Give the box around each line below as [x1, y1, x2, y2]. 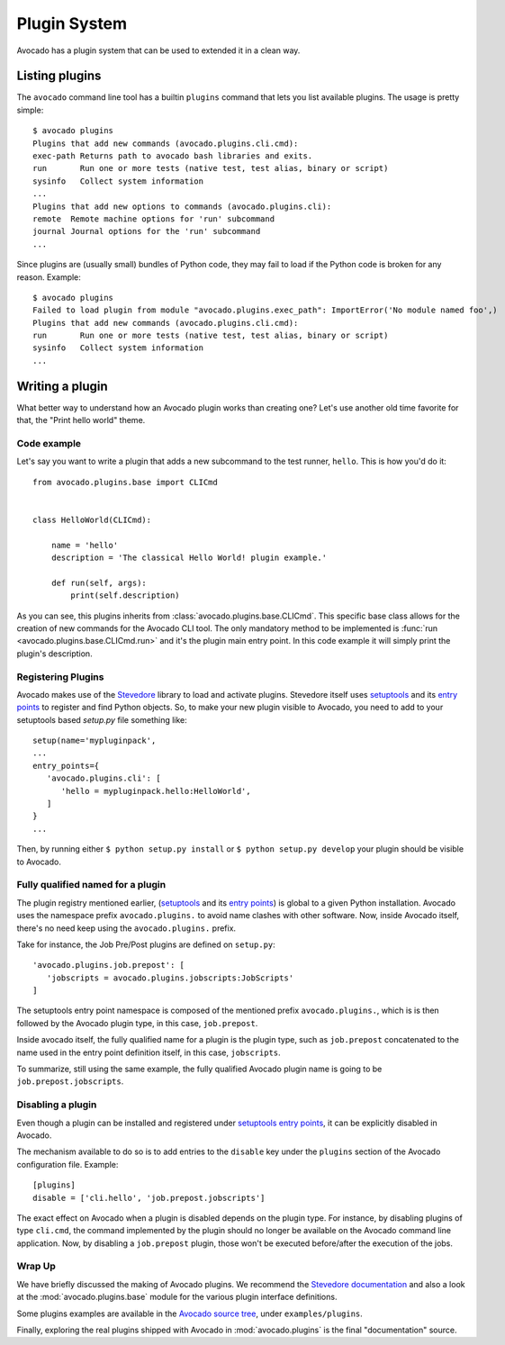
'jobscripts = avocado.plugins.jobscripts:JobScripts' [46, 972, 294, 983]
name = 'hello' [50, 540, 119, 550]
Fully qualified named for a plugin [16, 879, 167, 891]
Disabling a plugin [16, 1098, 97, 1111]
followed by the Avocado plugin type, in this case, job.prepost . [16, 1017, 258, 1028]
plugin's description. [16, 648, 94, 659]
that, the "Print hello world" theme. [16, 415, 146, 426]
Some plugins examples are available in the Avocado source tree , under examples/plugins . [16, 1308, 364, 1319]
